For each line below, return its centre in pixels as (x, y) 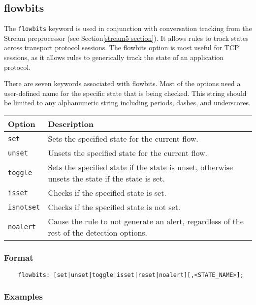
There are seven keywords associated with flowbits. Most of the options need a (122, 83)
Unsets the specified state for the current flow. (128, 153)
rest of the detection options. (98, 233)
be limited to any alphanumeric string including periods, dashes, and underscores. (127, 103)
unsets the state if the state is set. (106, 179)
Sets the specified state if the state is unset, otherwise (141, 167)
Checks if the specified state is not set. (114, 207)
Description (71, 124)
